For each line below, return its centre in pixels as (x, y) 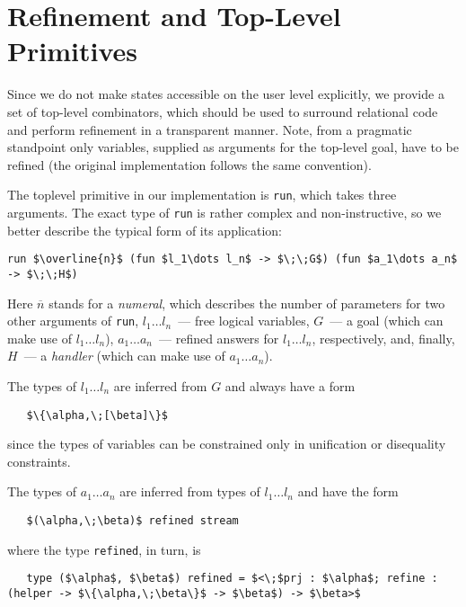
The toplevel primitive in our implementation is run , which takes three (202, 195)
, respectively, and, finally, (383, 338)
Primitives (72, 51)
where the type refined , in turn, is (104, 549)
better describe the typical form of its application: (145, 230)
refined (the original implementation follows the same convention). (189, 164)
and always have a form (290, 385)
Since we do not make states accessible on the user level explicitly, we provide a (226, 94)
